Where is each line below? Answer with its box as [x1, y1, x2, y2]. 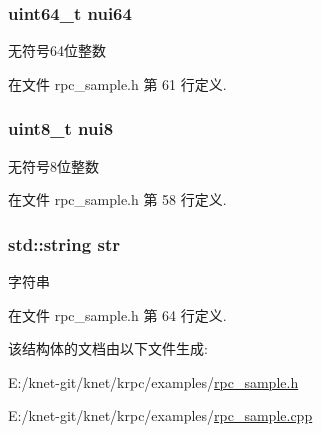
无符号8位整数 [8, 155, 99, 176]
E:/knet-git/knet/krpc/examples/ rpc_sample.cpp [8, 405, 313, 426]
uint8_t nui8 [8, 116, 114, 141]
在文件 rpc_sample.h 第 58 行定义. [8, 189, 227, 210]
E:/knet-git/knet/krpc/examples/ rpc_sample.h [8, 371, 299, 392]
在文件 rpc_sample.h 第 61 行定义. [8, 73, 227, 94]
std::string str [8, 231, 120, 256]
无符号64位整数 [8, 40, 106, 61]
